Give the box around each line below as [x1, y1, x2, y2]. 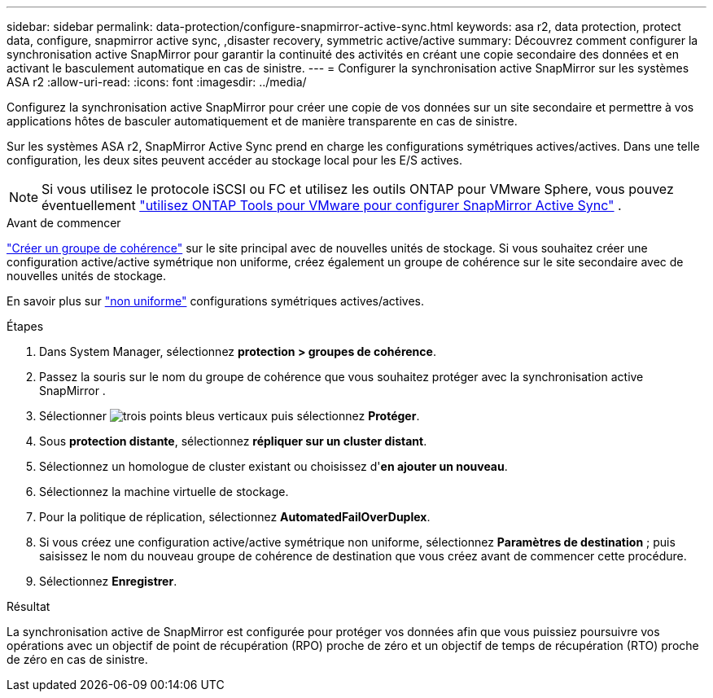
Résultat [7, 599, 50, 613]
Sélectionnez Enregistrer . [39, 574, 177, 588]
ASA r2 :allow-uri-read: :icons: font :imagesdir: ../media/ [7, 75, 307, 89]
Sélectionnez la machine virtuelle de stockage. [39, 485, 289, 498]
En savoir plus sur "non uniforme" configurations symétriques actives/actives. [7, 294, 425, 308]
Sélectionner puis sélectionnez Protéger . [39, 409, 420, 423]
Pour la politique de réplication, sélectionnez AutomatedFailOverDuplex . [39, 510, 431, 524]
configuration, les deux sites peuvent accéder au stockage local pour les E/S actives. [7, 153, 462, 167]
